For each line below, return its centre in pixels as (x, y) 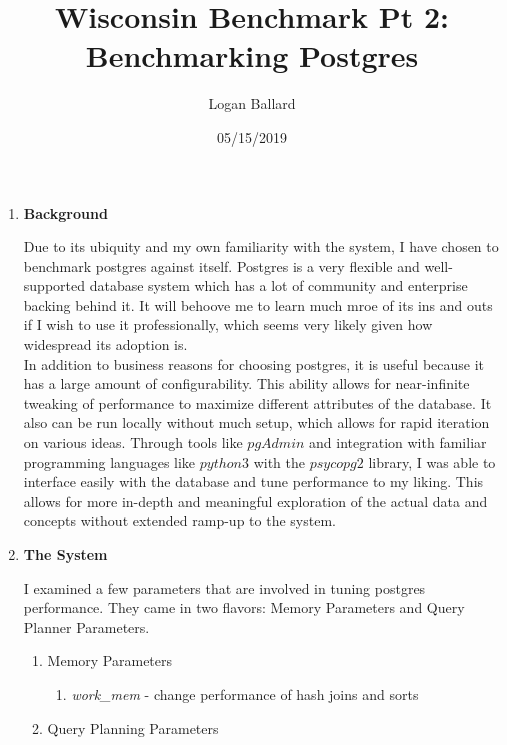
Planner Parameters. (86, 626)
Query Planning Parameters (133, 727)
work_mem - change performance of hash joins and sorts (245, 693)
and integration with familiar (398, 442)
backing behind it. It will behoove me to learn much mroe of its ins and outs (258, 304)
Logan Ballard (252, 103)
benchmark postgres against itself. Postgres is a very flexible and (221, 265)
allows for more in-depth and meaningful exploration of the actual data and (255, 500)
